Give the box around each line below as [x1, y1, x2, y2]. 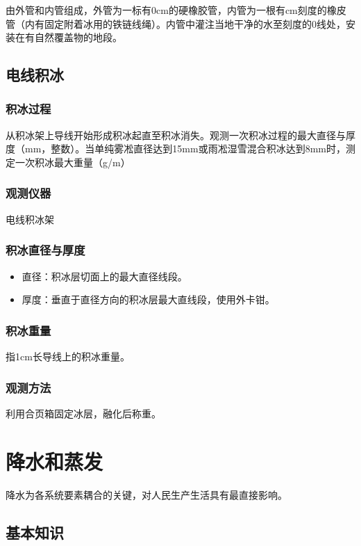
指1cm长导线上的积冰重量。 [6, 349, 130, 363]
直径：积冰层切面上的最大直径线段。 [22, 268, 187, 283]
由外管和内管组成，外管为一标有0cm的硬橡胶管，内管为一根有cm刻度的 [6, 3, 327, 17]
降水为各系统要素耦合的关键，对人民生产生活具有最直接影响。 [6, 487, 287, 501]
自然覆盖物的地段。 [34, 30, 122, 45]
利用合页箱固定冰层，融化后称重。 [6, 406, 161, 420]
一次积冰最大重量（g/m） [15, 154, 131, 169]
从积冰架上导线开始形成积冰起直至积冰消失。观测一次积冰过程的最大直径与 [6, 127, 346, 142]
